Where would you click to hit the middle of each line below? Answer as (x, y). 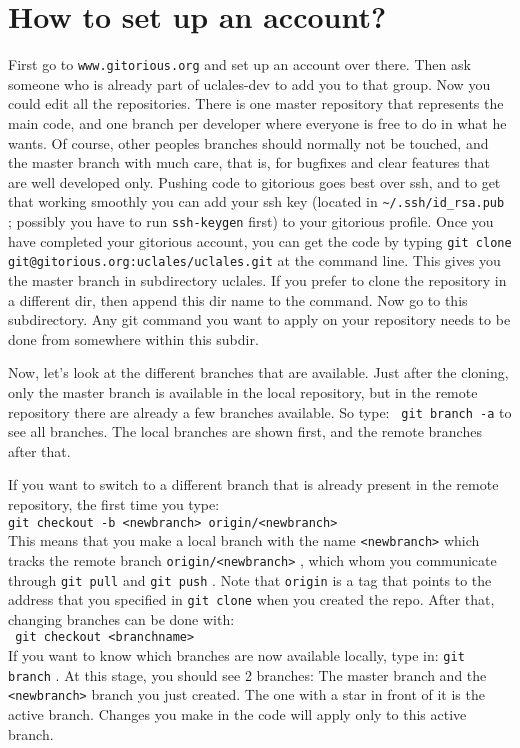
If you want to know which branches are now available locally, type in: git (236, 655)
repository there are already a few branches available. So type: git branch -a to (260, 411)
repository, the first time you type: (114, 503)
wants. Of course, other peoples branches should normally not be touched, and (248, 142)
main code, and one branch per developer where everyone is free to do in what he (257, 122)
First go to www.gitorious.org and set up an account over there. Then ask (239, 64)
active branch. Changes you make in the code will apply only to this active (237, 714)
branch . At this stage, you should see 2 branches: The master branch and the (247, 674)
